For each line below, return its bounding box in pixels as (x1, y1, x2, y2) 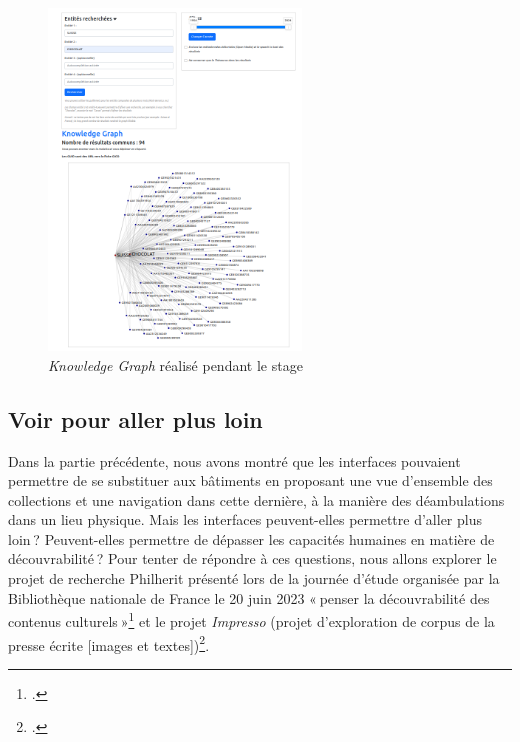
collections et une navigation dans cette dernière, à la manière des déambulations (8, 489, 505, 510)
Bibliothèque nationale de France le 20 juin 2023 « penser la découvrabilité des (8, 587, 490, 608)
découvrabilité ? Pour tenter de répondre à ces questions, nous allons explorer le (8, 548, 497, 569)
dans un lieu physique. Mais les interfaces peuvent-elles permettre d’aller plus (8, 509, 482, 530)
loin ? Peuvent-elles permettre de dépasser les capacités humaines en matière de (8, 528, 495, 549)
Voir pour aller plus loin (8, 403, 263, 434)
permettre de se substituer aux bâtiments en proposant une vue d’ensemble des (8, 470, 493, 491)
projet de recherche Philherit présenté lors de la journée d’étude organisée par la (8, 568, 500, 589)
